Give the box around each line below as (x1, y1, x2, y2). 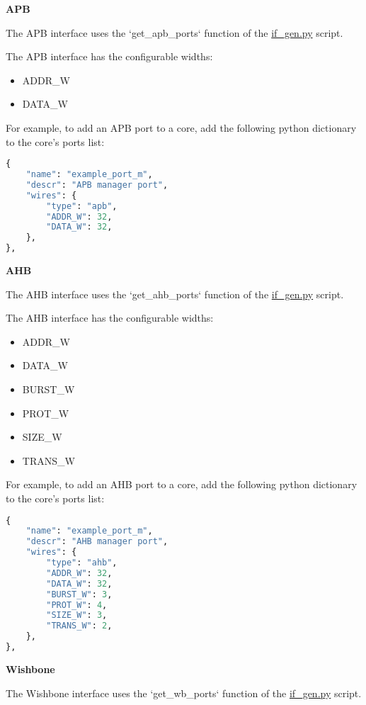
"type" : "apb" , (46, 201, 118, 211)
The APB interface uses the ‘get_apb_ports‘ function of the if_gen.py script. (6, 25, 343, 40)
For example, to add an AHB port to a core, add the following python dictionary (6, 477, 358, 492)
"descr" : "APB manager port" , (25, 179, 168, 190)
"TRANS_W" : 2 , (46, 621, 113, 631)
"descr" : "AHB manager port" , (25, 536, 168, 547)
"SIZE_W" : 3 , (46, 610, 108, 621)
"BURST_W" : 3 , (46, 589, 113, 599)
